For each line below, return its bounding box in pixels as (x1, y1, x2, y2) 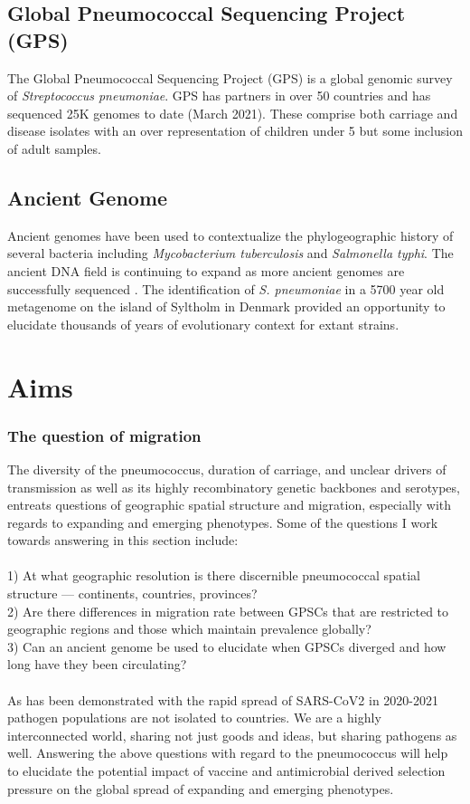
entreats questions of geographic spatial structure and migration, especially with (7, 495, 452, 514)
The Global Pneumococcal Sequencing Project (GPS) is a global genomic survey (7, 68, 453, 87)
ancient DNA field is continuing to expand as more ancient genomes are (7, 261, 405, 280)
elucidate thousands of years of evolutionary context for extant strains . (7, 314, 399, 333)
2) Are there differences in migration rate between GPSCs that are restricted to (7, 601, 449, 620)
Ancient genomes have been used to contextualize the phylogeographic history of (7, 225, 454, 244)
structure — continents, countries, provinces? (7, 584, 258, 603)
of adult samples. (7, 139, 101, 158)
